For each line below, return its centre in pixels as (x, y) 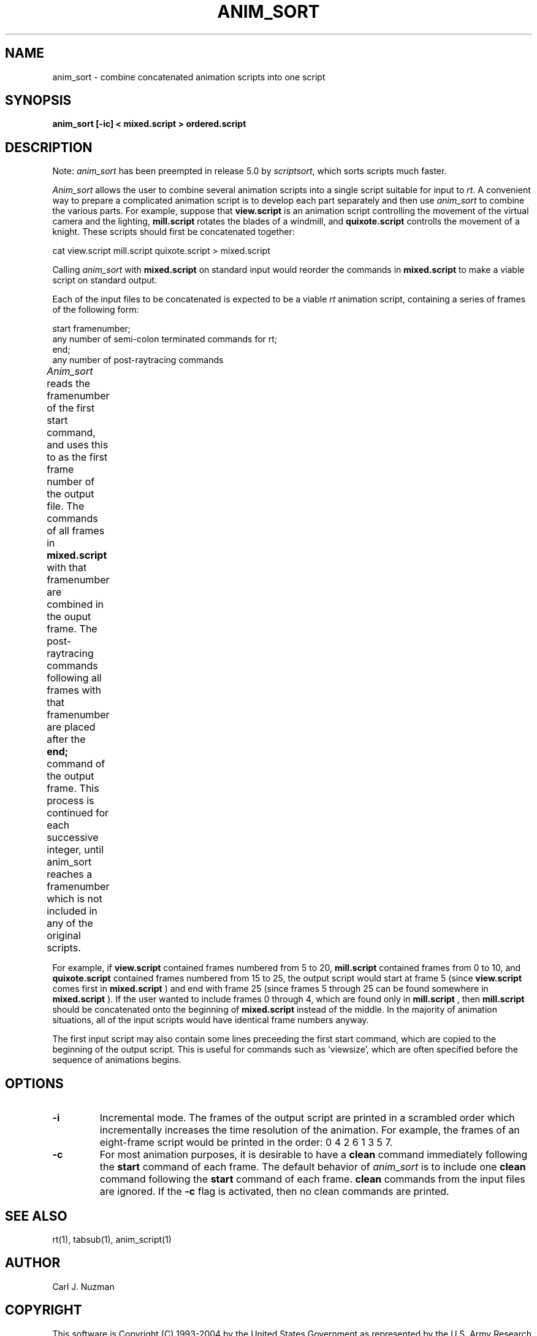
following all (74, 678)
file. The (66, 506)
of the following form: (96, 310)
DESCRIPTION (49, 147)
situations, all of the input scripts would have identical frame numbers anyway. (211, 1020)
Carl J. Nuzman (83, 1286)
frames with (74, 690)
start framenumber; (92, 329)
